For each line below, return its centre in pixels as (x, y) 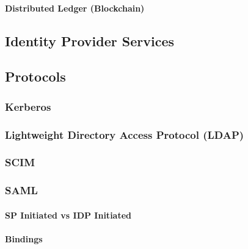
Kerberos (28, 106)
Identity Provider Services (89, 40)
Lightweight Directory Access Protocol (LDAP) (125, 134)
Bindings (24, 238)
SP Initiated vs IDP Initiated (68, 215)
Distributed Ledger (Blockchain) (75, 8)
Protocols (35, 76)
